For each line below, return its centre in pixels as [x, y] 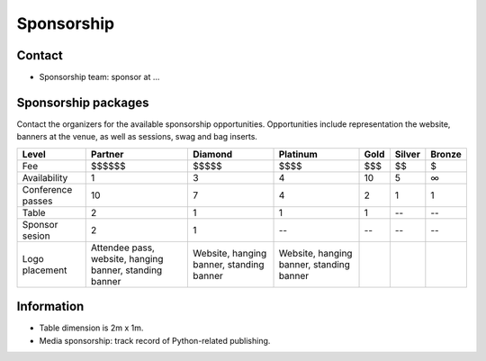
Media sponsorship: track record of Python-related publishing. [155, 340]
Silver [407, 154]
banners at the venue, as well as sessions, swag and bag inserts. [137, 137]
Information [50, 307]
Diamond [213, 154]
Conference [47, 189]
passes [37, 201]
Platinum [298, 154]
